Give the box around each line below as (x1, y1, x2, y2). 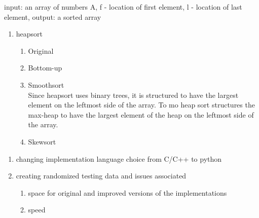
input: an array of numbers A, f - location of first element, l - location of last (4, 2, 242, 12)
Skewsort (28, 136, 56, 147)
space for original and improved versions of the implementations (28, 187, 227, 198)
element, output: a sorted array (4, 11, 101, 22)
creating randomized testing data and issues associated (16, 170, 187, 181)
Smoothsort (28, 79, 64, 90)
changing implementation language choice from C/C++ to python (16, 153, 222, 164)
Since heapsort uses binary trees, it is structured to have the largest (28, 89, 239, 100)
